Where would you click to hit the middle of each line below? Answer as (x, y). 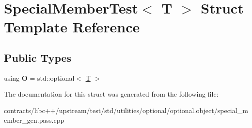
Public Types (38, 57)
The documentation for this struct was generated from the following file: (111, 94)
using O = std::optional (39, 78)
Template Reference (72, 27)
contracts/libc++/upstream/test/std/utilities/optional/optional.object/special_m (126, 110)
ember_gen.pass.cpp (34, 120)
